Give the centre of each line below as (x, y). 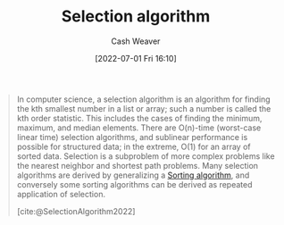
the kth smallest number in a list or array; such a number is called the (144, 108)
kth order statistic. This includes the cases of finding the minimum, (139, 118)
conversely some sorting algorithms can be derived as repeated (134, 184)
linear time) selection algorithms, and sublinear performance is (132, 137)
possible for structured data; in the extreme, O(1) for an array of (134, 146)
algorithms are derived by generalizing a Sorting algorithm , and (133, 175)
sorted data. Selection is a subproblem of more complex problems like (146, 156)
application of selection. (61, 194)
